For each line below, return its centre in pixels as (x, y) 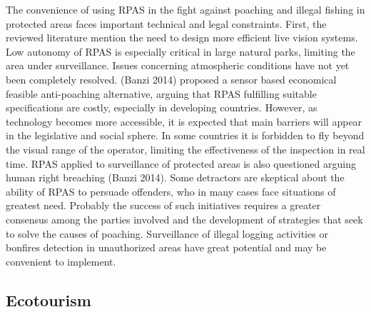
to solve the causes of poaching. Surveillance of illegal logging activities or (167, 233)
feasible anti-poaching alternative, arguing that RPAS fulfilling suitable (161, 93)
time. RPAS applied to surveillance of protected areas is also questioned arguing (181, 163)
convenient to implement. (61, 261)
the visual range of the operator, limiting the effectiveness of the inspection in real (185, 149)
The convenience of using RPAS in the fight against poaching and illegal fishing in (185, 9)
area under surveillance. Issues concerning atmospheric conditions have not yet (178, 65)
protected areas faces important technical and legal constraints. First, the (166, 23)
